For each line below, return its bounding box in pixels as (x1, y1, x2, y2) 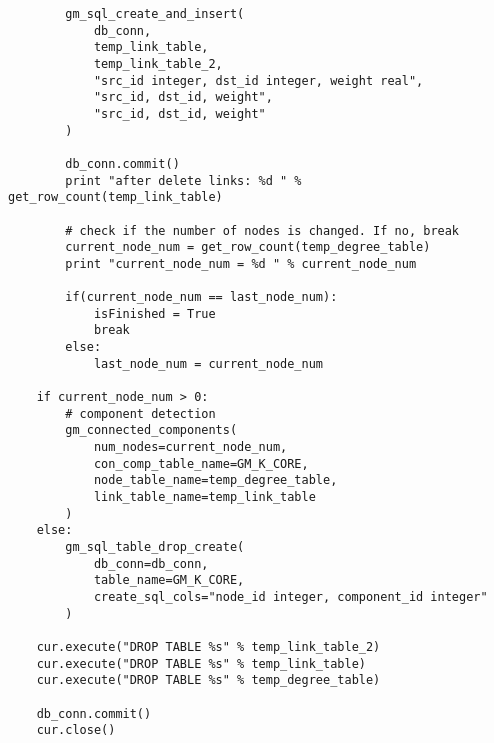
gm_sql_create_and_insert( (65, 7, 245, 21)
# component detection (65, 406, 216, 421)
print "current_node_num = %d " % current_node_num (65, 256, 417, 271)
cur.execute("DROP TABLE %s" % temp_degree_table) (36, 673, 381, 688)
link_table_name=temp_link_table (93, 490, 316, 505)
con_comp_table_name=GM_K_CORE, (93, 456, 309, 471)
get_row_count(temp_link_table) (8, 190, 223, 205)
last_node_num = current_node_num (93, 356, 323, 371)
